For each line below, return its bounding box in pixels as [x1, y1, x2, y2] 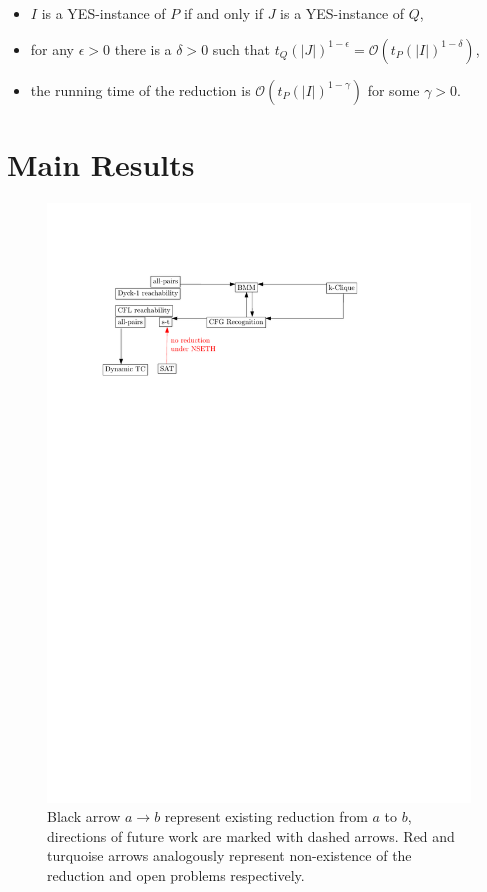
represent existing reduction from [164, 806, 368, 827]
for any [30, 38, 75, 59]
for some [367, 79, 420, 100]
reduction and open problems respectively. [47, 865, 305, 886]
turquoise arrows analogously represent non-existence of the [47, 845, 412, 866]
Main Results [7, 143, 195, 184]
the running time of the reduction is [30, 79, 251, 100]
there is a [114, 38, 172, 59]
